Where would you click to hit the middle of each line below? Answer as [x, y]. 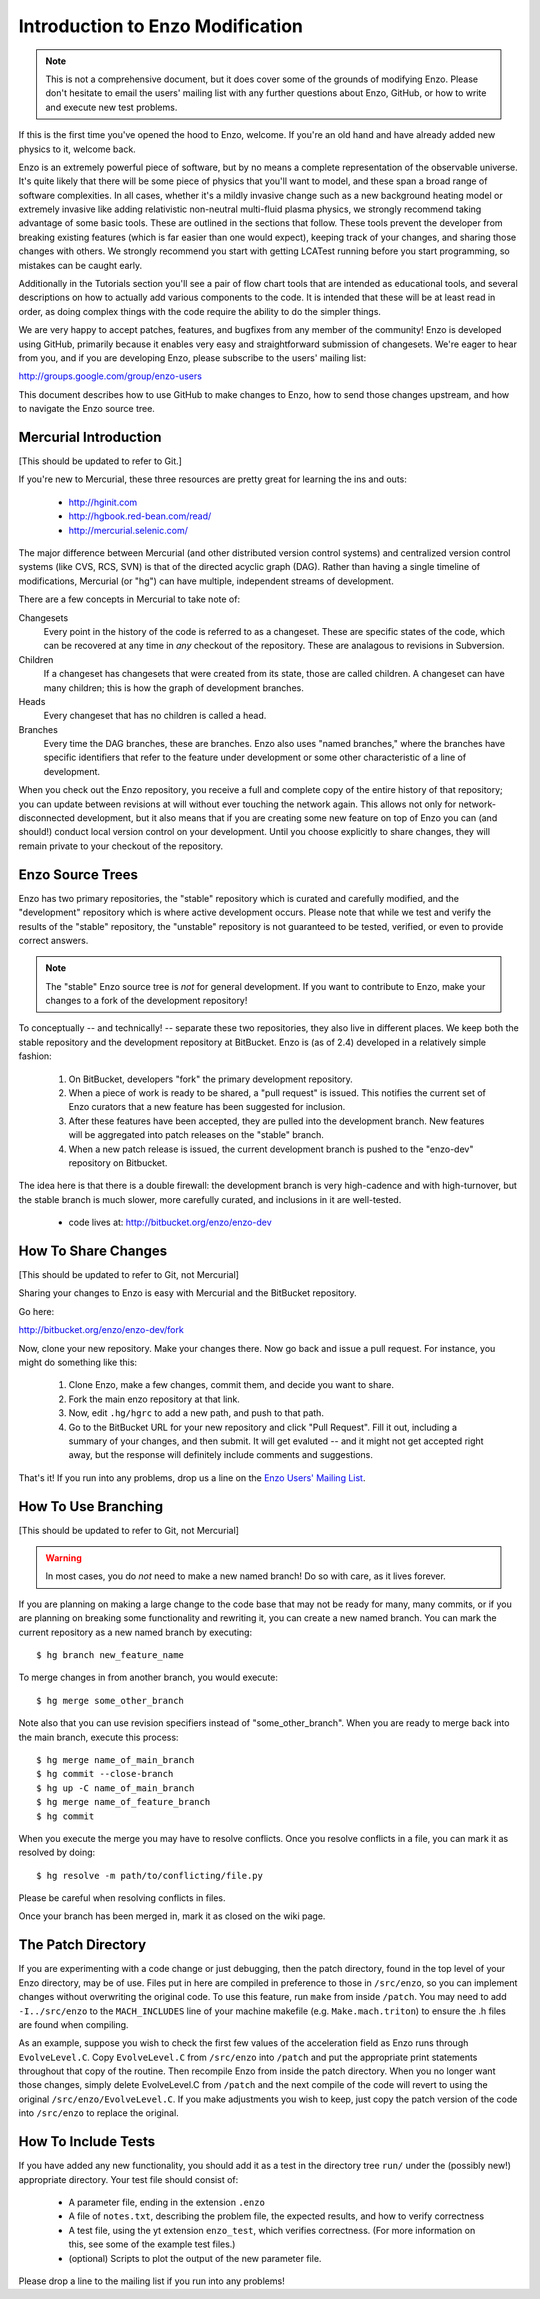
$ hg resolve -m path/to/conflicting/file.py [150, 1875]
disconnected [46, 818]
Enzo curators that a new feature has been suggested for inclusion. [207, 1107]
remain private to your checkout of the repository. [121, 846]
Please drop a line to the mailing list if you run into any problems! [151, 2281]
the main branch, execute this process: [98, 1737]
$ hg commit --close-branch [105, 1774]
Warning [63, 1558]
